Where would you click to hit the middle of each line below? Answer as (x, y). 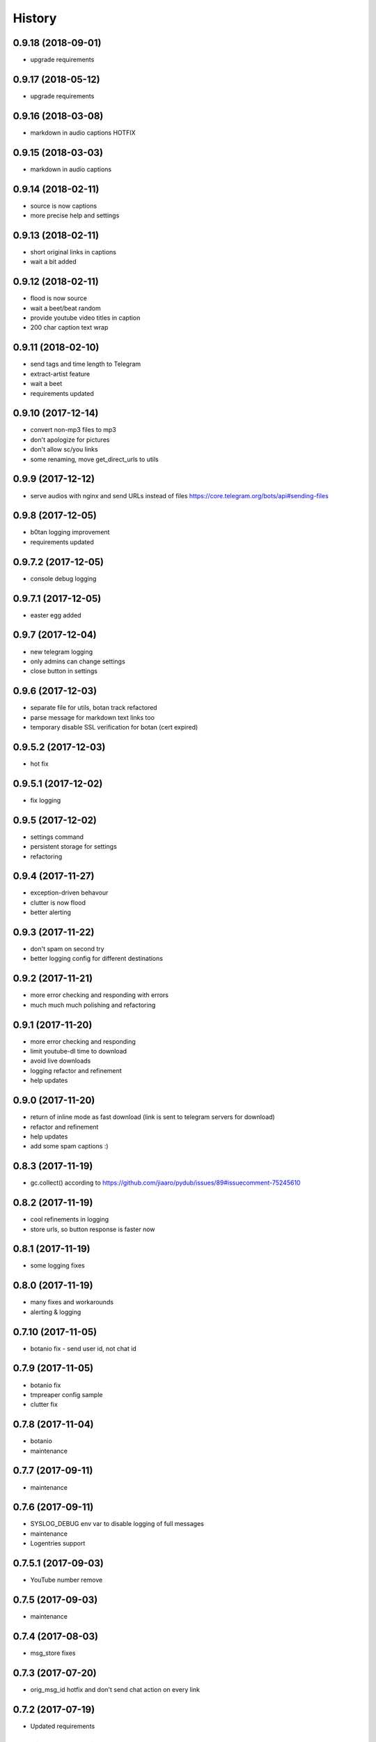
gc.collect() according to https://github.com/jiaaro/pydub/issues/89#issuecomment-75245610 (165, 1183)
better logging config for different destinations (97, 959)
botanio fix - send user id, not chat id (84, 1348)
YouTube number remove (66, 1580)
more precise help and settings (75, 215)
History (35, 18)
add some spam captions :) (69, 1146)
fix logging (46, 800)
